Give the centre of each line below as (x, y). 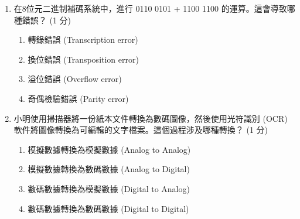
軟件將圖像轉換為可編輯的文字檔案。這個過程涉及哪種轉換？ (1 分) (141, 130)
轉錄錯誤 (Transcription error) (83, 40)
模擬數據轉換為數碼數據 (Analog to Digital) (109, 169)
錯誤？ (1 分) (47, 20)
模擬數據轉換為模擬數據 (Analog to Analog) (109, 149)
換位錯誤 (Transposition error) (83, 59)
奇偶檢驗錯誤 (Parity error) (78, 98)
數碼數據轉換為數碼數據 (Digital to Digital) (108, 208)
